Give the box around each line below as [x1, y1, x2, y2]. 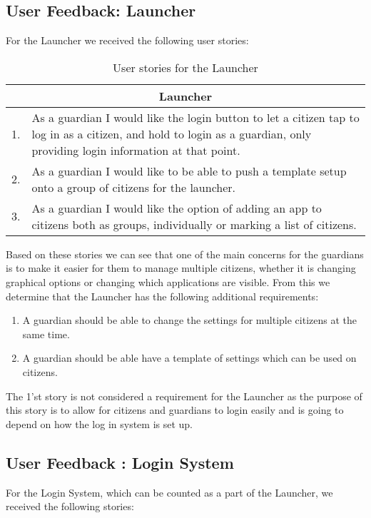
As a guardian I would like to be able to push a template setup [31, 162, 347, 179]
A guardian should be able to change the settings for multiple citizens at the [22, 313, 357, 327]
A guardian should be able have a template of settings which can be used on [22, 350, 357, 365]
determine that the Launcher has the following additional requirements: [6, 288, 319, 303]
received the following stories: [6, 499, 134, 514]
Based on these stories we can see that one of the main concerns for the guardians [6, 246, 364, 261]
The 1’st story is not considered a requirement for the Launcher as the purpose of [6, 388, 362, 403]
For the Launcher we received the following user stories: [6, 33, 249, 48]
